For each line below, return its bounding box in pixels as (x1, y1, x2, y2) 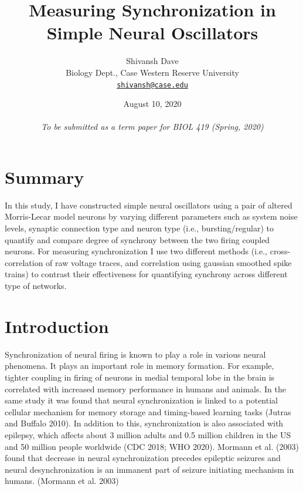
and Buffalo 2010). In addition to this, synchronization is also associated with (5, 417, 284, 429)
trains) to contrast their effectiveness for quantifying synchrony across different (5, 268, 288, 280)
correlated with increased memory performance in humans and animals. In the (5, 382, 286, 395)
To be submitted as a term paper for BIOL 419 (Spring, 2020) (41, 120, 264, 133)
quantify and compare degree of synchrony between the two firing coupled (5, 233, 270, 246)
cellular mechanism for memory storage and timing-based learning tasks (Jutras (5, 405, 291, 418)
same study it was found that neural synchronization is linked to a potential (5, 394, 278, 406)
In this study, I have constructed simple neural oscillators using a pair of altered (5, 199, 292, 211)
